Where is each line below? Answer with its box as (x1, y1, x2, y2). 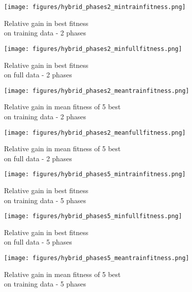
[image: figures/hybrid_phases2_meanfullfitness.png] (4, 129, 186, 136)
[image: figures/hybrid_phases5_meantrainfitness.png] (4, 255, 190, 262)
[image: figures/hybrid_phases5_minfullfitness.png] (4, 213, 182, 220)
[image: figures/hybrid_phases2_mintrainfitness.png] (4, 3, 186, 10)
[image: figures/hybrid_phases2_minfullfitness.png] (4, 45, 182, 52)
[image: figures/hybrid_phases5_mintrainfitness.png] (4, 171, 186, 178)
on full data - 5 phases (4, 237, 72, 247)
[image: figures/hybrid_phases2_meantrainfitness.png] (4, 87, 190, 94)
